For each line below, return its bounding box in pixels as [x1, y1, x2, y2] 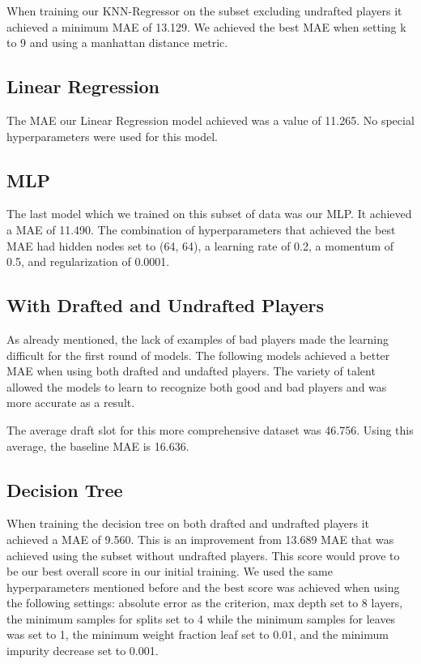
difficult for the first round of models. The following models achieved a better [6, 346, 390, 363]
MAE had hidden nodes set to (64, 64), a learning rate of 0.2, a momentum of [6, 237, 393, 254]
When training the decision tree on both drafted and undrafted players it [6, 515, 370, 532]
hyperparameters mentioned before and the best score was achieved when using [6, 578, 400, 595]
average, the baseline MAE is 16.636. [6, 437, 189, 454]
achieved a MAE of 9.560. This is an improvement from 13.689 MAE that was [6, 530, 394, 547]
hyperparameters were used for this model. [6, 127, 218, 144]
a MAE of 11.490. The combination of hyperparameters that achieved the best [6, 221, 396, 238]
